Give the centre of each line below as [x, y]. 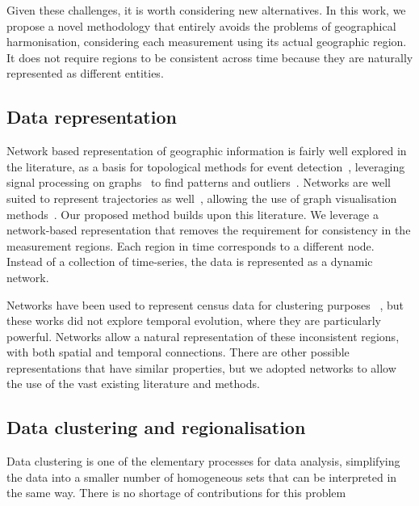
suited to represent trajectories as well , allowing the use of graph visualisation [202, 198]
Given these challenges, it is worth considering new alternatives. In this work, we [206, 10]
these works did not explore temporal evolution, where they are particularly [194, 320]
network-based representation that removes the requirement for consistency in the [209, 230]
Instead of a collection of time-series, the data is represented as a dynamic [190, 261]
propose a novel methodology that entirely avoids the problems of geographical [201, 25]
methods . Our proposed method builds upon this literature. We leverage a [193, 214]
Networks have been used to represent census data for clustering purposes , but [205, 304]
